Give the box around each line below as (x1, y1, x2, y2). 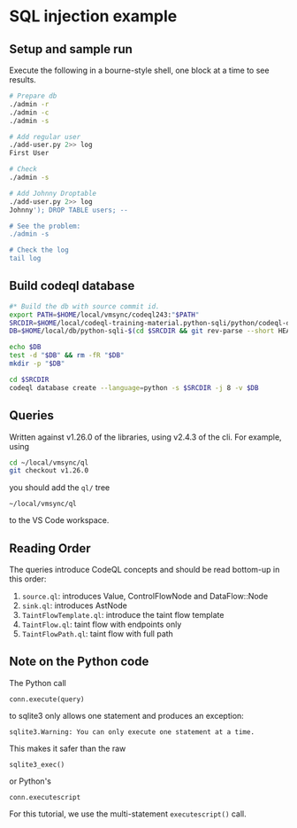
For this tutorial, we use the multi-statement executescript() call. (9, 808, 247, 819)
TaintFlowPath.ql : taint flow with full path (21, 629, 174, 639)
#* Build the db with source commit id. (9, 301, 161, 311)
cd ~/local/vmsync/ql (9, 458, 89, 467)
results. (9, 74, 37, 85)
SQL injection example (9, 6, 178, 27)
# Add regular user (9, 132, 81, 141)
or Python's (9, 776, 51, 786)
